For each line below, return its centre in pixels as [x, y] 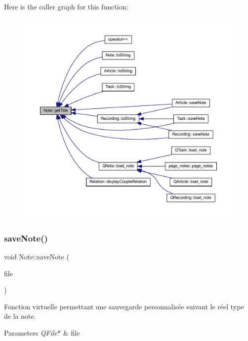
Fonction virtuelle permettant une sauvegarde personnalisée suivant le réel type [124, 306]
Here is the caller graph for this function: [66, 6]
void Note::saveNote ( [37, 256]
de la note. [20, 316]
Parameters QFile [31, 332]
